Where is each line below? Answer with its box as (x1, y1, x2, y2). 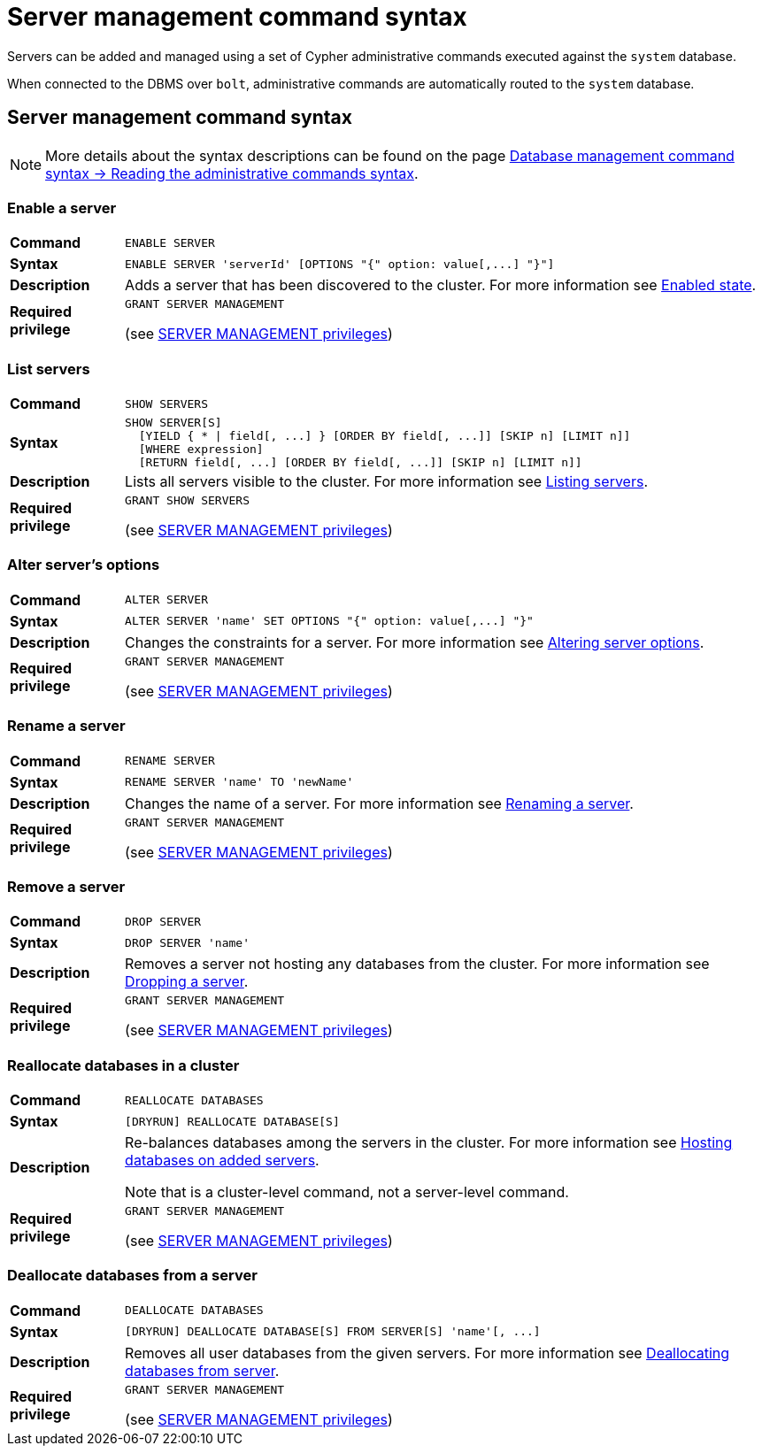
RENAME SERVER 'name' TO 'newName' (125, 775, 354, 789)
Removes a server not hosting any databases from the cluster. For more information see (125, 955, 710, 973)
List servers (7, 359, 90, 378)
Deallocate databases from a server (7, 1266, 258, 1285)
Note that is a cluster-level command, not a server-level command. (125, 1183, 569, 1202)
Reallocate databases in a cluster (7, 1056, 240, 1074)
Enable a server (7, 198, 117, 217)
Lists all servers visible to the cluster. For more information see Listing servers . (125, 473, 648, 491)
